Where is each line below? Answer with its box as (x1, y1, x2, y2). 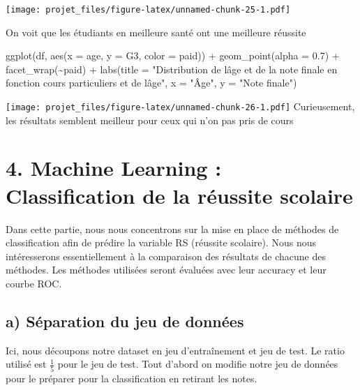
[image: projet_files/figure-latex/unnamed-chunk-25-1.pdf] (6, 5, 291, 15)
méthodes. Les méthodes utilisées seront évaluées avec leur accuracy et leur (6, 262, 327, 277)
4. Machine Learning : (6, 153, 222, 182)
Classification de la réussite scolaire (6, 181, 353, 209)
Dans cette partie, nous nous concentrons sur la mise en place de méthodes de (6, 221, 339, 236)
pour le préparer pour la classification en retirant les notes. (6, 370, 257, 385)
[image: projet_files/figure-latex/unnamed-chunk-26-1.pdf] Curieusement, (6, 99, 355, 114)
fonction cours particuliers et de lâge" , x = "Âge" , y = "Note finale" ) (6, 75, 297, 90)
